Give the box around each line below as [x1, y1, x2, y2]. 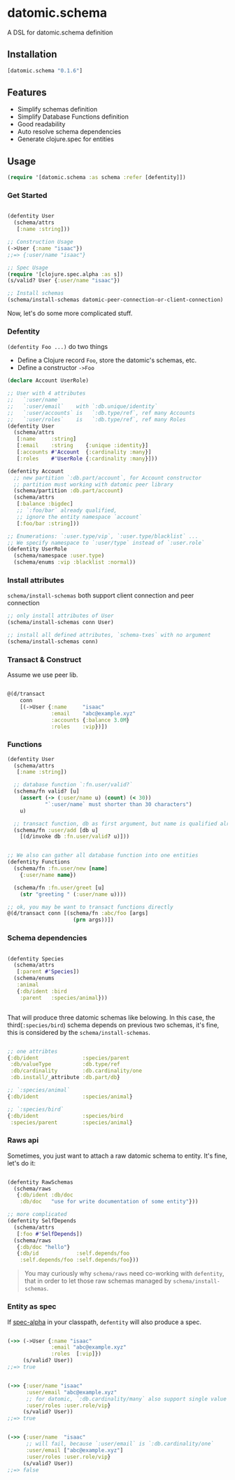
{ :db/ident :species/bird [7, 1112, 124, 1119]
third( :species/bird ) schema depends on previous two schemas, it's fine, [7, 1020, 220, 1029]
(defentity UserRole [7, 546, 68, 553]
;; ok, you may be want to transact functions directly [7, 904, 173, 911]
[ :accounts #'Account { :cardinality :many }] [16, 449, 152, 456]
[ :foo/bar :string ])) [16, 520, 80, 527]
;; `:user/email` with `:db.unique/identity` [7, 402, 158, 410]
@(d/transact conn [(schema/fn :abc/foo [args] [7, 910, 149, 917]
